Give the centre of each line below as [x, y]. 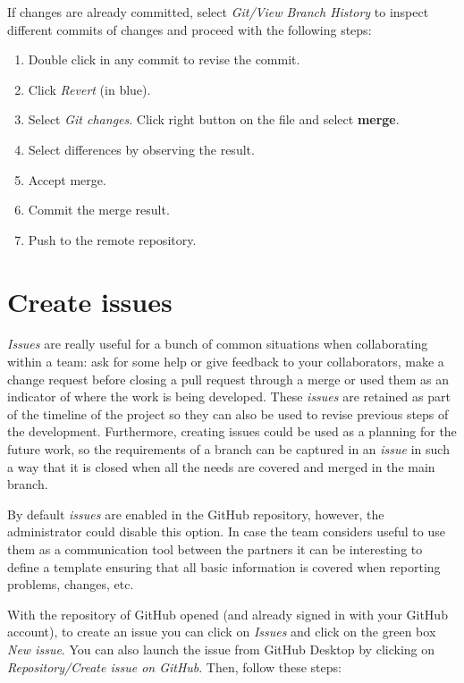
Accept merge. [67, 179]
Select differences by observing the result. [141, 149]
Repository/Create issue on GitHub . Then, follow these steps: [174, 666]
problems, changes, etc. [71, 584]
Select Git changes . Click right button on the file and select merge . [214, 119]
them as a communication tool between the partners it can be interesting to [215, 549]
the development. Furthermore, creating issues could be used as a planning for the [232, 431]
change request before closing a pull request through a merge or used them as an [228, 379]
